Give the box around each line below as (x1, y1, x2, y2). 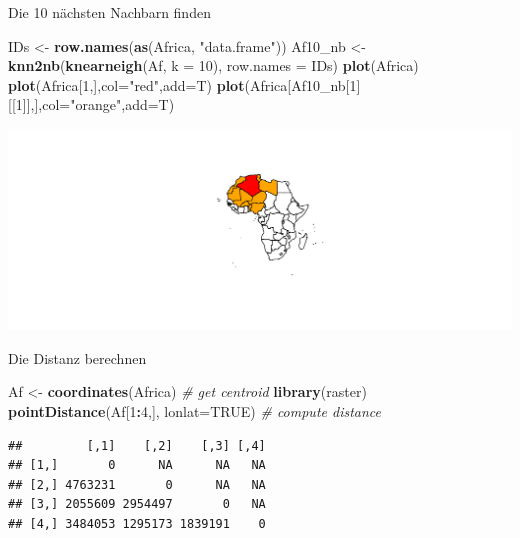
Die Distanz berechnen (8, 347, 147, 368)
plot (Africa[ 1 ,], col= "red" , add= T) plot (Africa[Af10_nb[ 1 (8, 74, 357, 95)
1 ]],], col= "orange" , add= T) (15, 94, 175, 115)
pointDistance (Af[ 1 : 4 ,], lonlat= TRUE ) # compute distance (8, 401, 382, 422)
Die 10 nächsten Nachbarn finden (8, 2, 211, 22)
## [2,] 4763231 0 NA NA (8, 477, 266, 492)
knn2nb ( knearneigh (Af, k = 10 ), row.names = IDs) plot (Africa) (8, 55, 419, 76)
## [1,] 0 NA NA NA (8, 458, 266, 473)
